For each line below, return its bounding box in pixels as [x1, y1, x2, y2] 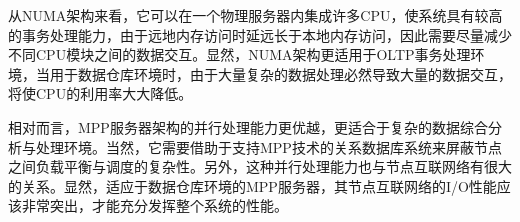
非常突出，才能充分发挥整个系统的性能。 [21, 195, 288, 216]
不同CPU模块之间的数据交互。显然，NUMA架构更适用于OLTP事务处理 [8, 44, 471, 65]
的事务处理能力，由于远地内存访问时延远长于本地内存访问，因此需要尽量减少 [8, 24, 512, 45]
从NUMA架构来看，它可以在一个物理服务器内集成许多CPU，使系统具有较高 [8, 5, 503, 25]
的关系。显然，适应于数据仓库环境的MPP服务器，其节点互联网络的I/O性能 [8, 175, 497, 196]
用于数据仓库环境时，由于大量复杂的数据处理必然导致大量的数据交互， [49, 63, 512, 84]
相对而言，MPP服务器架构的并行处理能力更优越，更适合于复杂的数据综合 [8, 116, 488, 137]
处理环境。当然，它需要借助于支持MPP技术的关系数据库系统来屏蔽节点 [35, 136, 502, 157]
